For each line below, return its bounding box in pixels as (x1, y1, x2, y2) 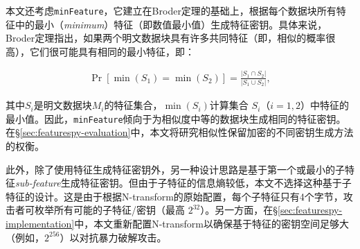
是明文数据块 (33, 98, 92, 112)
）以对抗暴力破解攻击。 (60, 230, 167, 244)
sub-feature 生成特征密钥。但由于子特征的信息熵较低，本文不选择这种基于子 (15, 175, 352, 190)
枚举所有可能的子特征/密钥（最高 (34, 203, 185, 217)
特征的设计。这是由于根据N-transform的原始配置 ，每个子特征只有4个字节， (6, 189, 343, 203)
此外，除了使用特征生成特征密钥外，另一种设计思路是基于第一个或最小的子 (6, 162, 345, 176)
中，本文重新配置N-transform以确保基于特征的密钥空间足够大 (74, 216, 350, 230)
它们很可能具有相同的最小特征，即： (29, 44, 195, 58)
